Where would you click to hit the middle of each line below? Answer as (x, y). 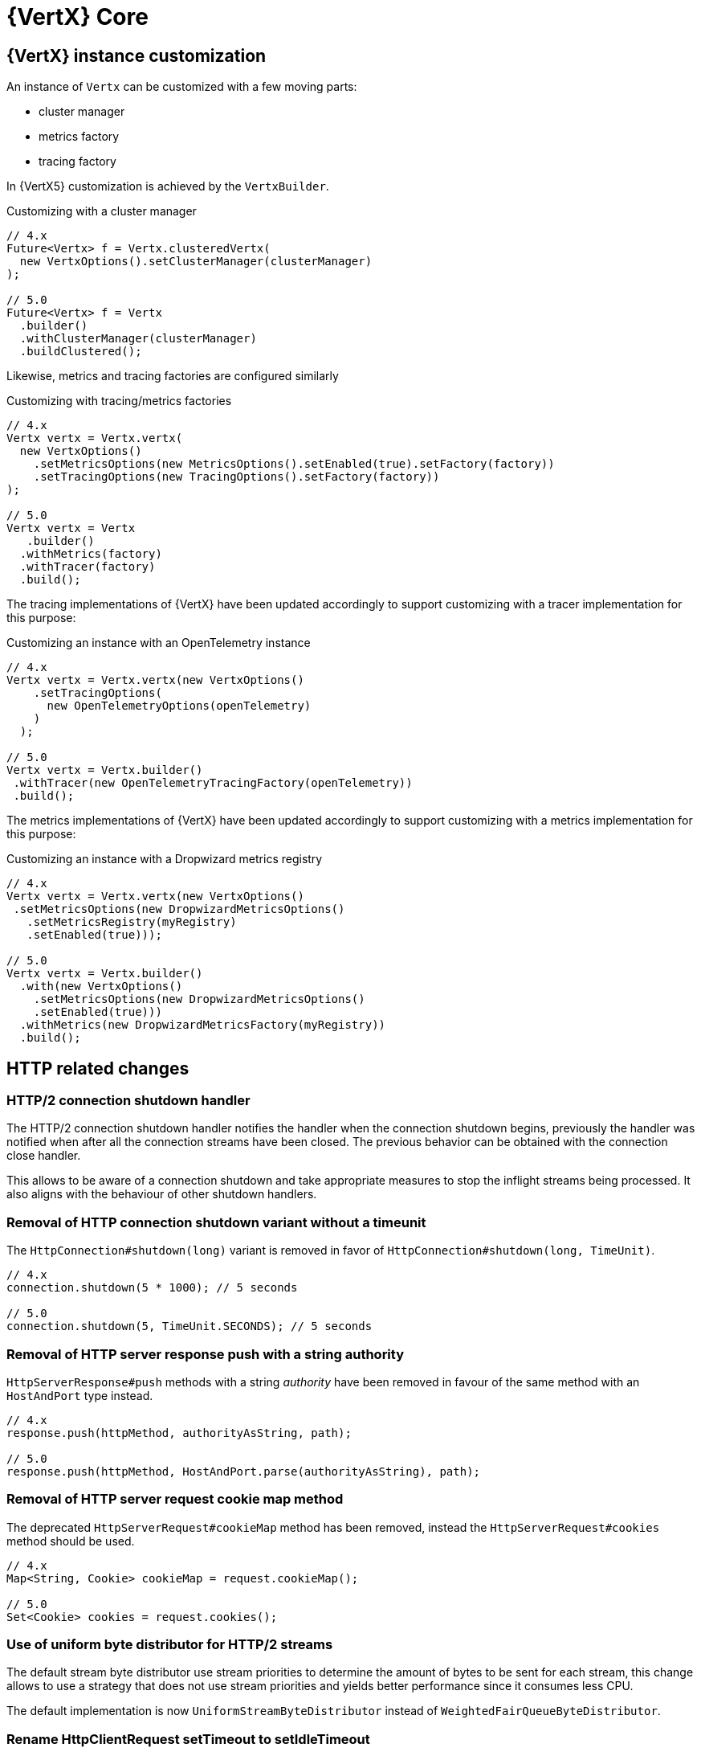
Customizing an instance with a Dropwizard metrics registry (165, 859)
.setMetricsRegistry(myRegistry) (132, 922)
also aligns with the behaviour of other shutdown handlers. (162, 1194)
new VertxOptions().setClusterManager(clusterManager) (196, 262)
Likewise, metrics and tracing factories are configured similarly (173, 376)
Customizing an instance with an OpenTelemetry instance (159, 643)
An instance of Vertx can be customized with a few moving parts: (182, 87)
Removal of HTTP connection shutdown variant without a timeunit (216, 1222)
